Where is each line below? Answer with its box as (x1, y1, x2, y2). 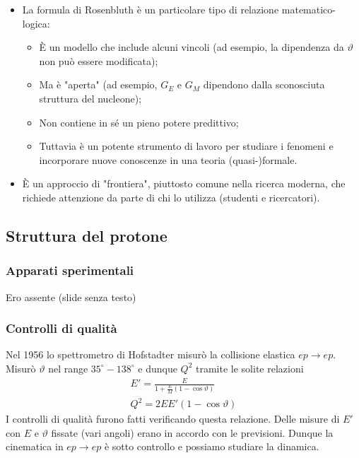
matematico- (281, 2, 336, 16)
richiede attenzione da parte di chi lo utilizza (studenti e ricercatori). (22, 189, 320, 204)
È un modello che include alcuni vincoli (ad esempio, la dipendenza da (39, 40, 344, 54)
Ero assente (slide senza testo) (6, 289, 136, 304)
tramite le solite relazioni (196, 360, 304, 375)
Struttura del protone (6, 224, 167, 246)
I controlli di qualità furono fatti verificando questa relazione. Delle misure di (6, 411, 340, 426)
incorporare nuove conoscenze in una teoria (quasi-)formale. (39, 152, 298, 167)
